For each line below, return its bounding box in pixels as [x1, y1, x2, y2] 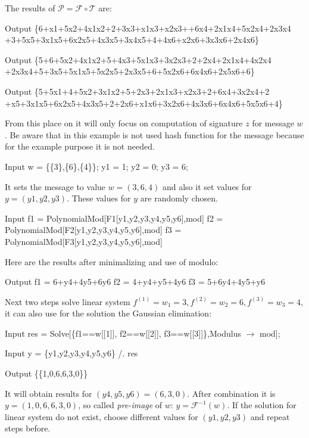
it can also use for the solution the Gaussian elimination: [5, 307, 212, 319]
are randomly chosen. [140, 192, 218, 204]
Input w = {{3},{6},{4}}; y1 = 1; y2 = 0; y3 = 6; [5, 160, 189, 172]
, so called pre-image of [78, 399, 163, 411]
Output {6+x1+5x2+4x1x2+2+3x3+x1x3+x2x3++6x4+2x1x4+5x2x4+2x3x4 [5, 21, 291, 34]
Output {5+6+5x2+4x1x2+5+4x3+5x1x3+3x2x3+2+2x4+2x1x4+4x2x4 [5, 53, 271, 66]
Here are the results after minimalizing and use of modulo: [5, 255, 219, 268]
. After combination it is [187, 387, 276, 399]
